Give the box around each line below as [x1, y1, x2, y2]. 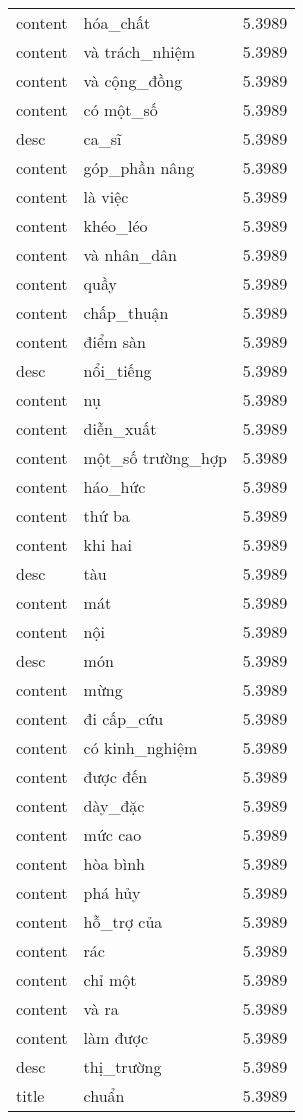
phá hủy [83, 881, 141, 904]
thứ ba [83, 504, 130, 527]
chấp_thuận [83, 301, 169, 324]
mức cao [83, 823, 142, 846]
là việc [83, 185, 129, 208]
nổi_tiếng [83, 359, 152, 382]
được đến [83, 765, 148, 788]
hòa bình [83, 852, 145, 875]
